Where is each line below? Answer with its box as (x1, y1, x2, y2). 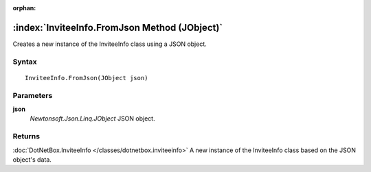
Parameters (12, 90, 53, 100)
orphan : (12, 4, 36, 12)
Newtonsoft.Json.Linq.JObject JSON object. (30, 114, 155, 123)
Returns (12, 132, 41, 141)
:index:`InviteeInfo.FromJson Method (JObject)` (12, 21, 223, 34)
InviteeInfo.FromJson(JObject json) (25, 74, 148, 82)
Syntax (12, 57, 37, 66)
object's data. (12, 155, 52, 164)
